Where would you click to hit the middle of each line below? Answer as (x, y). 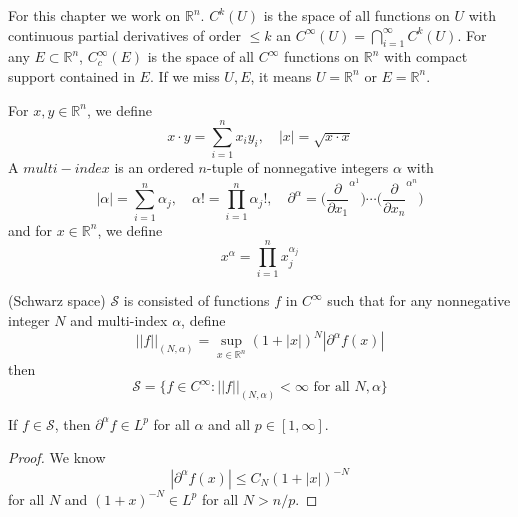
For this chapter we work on (94, 15)
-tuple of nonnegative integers (298, 167)
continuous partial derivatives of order (124, 34)
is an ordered (154, 167)
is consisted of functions (196, 300)
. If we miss (184, 75)
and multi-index (119, 320)
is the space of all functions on (356, 15)
